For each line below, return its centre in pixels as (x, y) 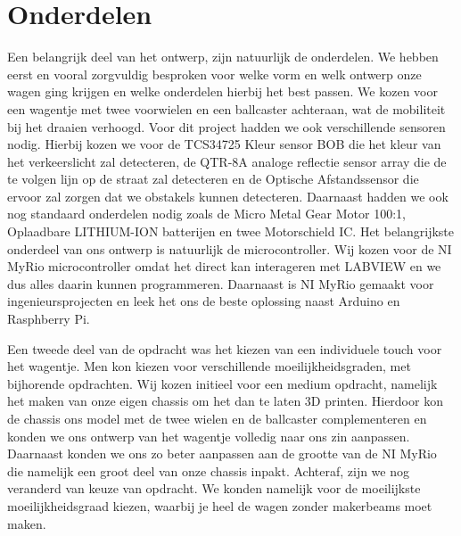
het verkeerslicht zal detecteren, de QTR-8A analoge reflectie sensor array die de (227, 161)
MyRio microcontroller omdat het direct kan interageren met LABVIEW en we (224, 266)
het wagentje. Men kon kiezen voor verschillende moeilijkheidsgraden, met (209, 366)
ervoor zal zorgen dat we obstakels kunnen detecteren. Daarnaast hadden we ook (228, 196)
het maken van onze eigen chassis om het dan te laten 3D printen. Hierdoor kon (225, 401)
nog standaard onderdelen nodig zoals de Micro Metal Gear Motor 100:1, (206, 214)
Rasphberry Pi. (49, 319)
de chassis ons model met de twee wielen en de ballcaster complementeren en (217, 418)
